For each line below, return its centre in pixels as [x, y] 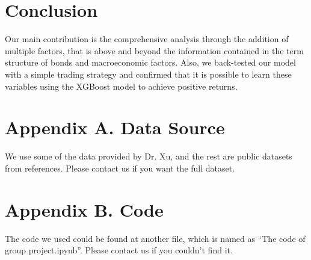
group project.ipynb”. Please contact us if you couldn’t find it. [119, 250]
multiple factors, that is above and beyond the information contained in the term [154, 50]
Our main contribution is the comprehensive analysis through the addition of [147, 39]
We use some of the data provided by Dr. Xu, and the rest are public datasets [149, 156]
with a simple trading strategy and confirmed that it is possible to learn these [148, 74]
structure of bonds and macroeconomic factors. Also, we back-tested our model [150, 62]
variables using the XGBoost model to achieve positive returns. [121, 86]
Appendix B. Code [84, 209]
